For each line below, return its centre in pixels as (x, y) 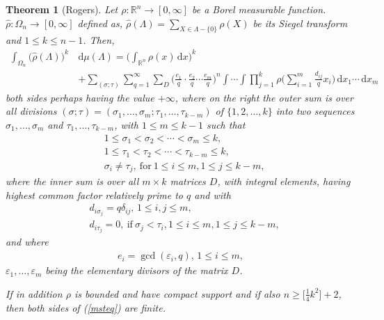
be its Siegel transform (300, 23)
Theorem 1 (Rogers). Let (62, 9)
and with (213, 194)
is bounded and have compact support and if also (177, 293)
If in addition (34, 293)
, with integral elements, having (284, 181)
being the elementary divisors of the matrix (137, 270)
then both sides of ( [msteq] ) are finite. (86, 307)
